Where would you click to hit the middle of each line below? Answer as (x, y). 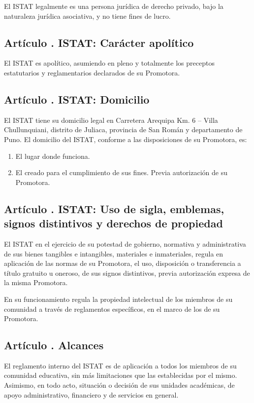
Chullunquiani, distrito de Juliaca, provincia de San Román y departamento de (123, 129)
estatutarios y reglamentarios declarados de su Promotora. (92, 72)
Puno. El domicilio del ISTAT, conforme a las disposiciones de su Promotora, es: (126, 139)
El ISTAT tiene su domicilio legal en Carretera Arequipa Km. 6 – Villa (111, 120)
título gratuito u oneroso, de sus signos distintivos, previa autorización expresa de (127, 273)
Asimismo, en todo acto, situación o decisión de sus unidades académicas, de (119, 385)
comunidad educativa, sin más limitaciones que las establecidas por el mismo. (121, 375)
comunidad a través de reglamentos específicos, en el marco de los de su (112, 309)
